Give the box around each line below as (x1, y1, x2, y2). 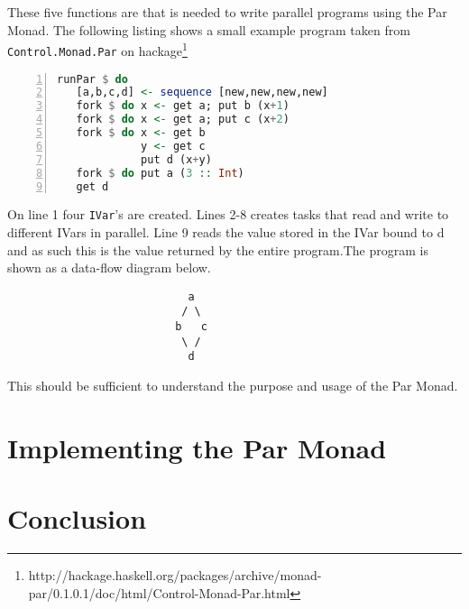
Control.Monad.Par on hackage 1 (7, 39, 188, 60)
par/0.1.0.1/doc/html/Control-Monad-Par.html (28, 583, 290, 602)
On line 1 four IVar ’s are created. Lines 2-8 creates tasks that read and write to (7, 205, 449, 224)
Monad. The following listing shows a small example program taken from (7, 20, 410, 39)
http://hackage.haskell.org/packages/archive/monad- (28, 566, 322, 585)
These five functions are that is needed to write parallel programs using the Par (7, 3, 447, 21)
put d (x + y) (141, 152, 212, 166)
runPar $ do (57, 72, 128, 86)
